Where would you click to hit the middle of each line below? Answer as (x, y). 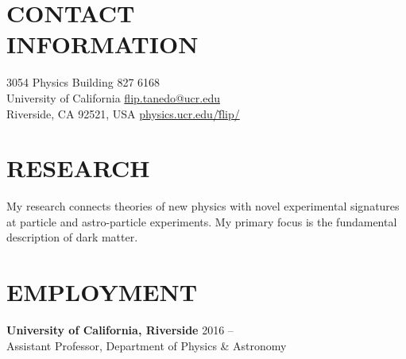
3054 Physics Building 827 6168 (83, 82)
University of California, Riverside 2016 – (120, 330)
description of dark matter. (72, 237)
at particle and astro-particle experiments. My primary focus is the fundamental (202, 221)
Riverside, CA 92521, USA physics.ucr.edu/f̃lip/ (123, 113)
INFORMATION (102, 44)
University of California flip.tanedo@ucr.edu (113, 97)
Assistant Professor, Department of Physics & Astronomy (147, 345)
